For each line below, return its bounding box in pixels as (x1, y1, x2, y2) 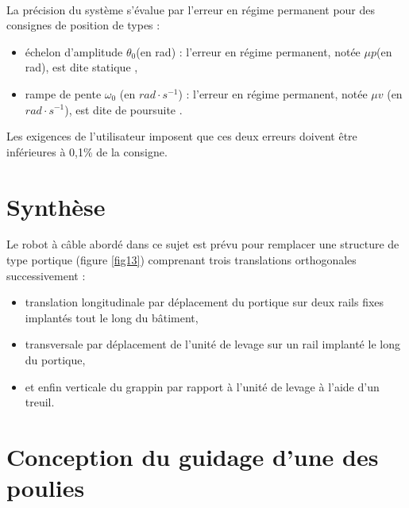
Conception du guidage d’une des (6, 441, 379, 472)
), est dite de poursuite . (64, 101, 183, 117)
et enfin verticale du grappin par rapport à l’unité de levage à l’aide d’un (25, 378, 380, 394)
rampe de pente (25, 85, 102, 102)
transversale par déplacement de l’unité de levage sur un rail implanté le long (25, 336, 400, 352)
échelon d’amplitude (25, 43, 123, 60)
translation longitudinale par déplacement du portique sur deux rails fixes (25, 294, 384, 310)
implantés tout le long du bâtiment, (25, 309, 199, 325)
